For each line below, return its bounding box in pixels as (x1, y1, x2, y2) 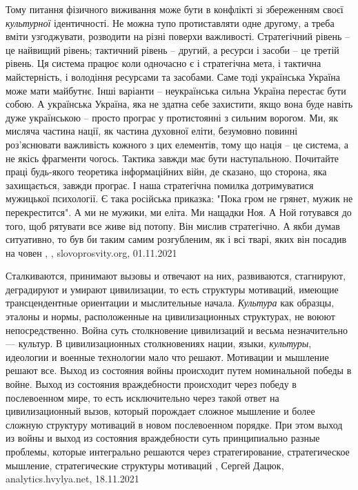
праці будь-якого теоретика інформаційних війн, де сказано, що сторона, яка (6, 164, 327, 179)
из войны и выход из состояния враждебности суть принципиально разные (6, 431, 320, 445)
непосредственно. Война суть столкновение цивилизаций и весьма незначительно (6, 322, 348, 337)
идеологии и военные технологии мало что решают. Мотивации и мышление (6, 349, 329, 364)
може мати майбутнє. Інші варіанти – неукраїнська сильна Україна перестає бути (6, 83, 346, 97)
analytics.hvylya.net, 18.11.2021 (6, 471, 139, 486)
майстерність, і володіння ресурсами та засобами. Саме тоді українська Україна (6, 69, 341, 84)
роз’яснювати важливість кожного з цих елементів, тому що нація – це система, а (6, 137, 349, 151)
